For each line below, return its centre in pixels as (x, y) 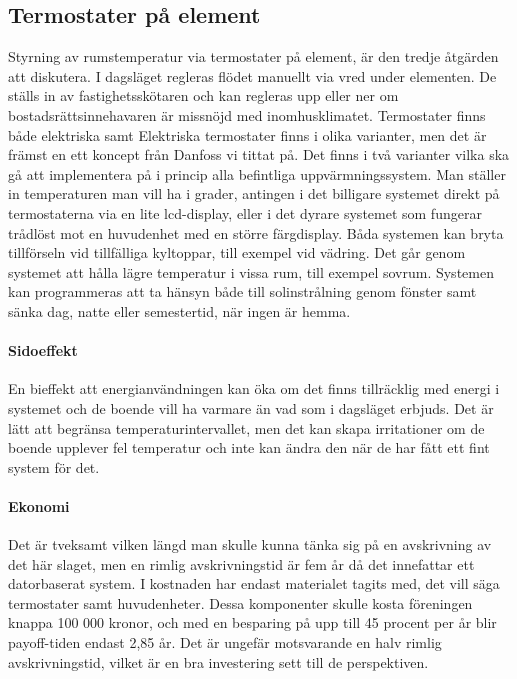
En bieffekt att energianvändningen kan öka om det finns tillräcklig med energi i (254, 388)
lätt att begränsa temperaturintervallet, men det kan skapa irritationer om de (246, 427)
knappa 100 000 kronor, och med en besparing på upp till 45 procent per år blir (252, 622)
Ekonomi (39, 505)
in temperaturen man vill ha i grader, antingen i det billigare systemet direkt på (254, 193)
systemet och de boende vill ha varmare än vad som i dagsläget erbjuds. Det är (251, 407)
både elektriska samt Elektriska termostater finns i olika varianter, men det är (247, 134)
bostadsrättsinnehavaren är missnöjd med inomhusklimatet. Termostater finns (247, 114)
